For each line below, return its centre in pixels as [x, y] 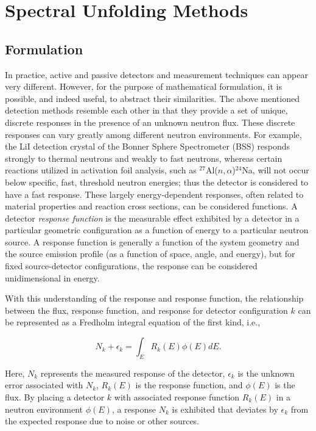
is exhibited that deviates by [225, 409]
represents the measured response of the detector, [133, 373]
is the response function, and [189, 385]
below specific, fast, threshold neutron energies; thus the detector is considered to [157, 182]
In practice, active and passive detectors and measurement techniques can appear [156, 74]
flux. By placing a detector [55, 397]
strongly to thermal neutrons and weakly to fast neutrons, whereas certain [144, 158]
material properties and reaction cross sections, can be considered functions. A [151, 206]
